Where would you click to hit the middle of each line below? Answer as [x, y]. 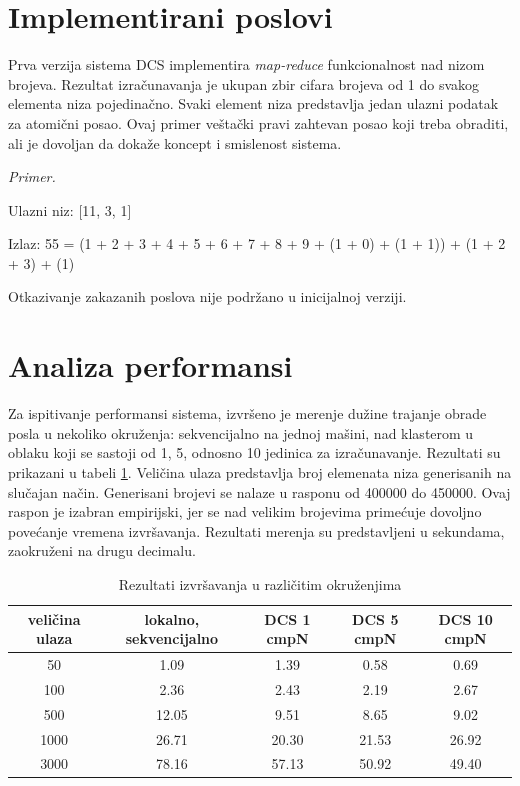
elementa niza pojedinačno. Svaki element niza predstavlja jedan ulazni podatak [253, 103]
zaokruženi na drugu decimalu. [102, 550]
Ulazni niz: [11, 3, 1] [70, 209]
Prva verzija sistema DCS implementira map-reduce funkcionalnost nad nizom [246, 64]
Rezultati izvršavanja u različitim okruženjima [260, 583]
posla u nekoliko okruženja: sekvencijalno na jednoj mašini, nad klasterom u [241, 432]
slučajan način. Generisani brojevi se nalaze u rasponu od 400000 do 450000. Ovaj [259, 491]
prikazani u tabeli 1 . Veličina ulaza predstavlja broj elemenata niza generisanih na [260, 471]
